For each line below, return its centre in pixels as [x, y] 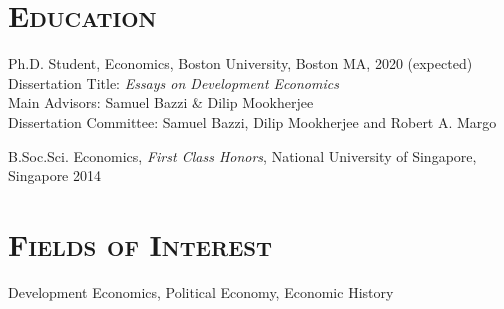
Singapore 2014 [55, 175]
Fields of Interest [140, 243]
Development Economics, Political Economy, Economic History [201, 291]
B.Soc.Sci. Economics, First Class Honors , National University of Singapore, [242, 155]
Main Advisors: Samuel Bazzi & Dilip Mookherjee [161, 102]
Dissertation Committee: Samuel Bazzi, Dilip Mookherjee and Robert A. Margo [252, 121]
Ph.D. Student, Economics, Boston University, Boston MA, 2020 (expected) [240, 63]
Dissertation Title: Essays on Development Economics [173, 82]
